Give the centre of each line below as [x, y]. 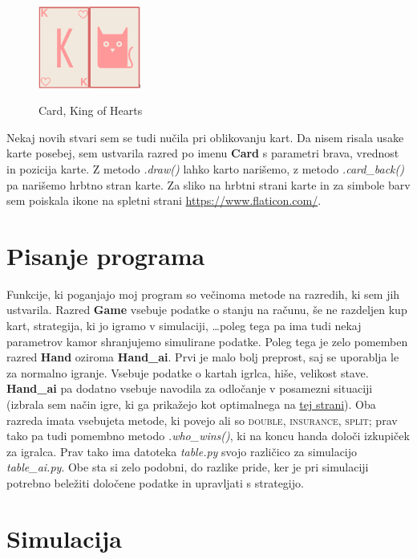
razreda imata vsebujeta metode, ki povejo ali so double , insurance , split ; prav [202, 420]
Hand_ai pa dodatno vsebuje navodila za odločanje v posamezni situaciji [190, 388]
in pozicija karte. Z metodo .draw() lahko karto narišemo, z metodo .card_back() [205, 168]
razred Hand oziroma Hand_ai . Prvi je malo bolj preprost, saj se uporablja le [203, 357]
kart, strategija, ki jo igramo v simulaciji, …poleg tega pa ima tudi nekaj [184, 326]
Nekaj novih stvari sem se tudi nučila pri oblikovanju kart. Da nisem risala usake [205, 137]
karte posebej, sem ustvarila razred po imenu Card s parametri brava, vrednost [203, 153]
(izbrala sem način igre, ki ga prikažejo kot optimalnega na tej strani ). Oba [191, 404]
